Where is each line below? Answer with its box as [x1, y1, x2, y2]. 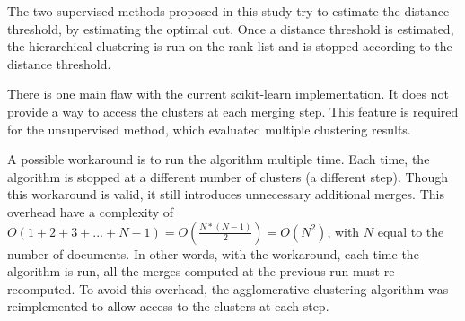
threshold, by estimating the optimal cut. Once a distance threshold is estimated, [7, 19, 454, 38]
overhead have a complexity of [7, 202, 174, 221]
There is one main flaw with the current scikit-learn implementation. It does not [7, 84, 449, 103]
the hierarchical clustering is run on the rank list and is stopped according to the [7, 37, 452, 56]
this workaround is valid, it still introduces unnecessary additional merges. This [7, 185, 444, 204]
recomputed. [7, 279, 75, 298]
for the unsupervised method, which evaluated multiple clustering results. [7, 119, 411, 138]
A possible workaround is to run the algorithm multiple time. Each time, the [7, 150, 430, 169]
